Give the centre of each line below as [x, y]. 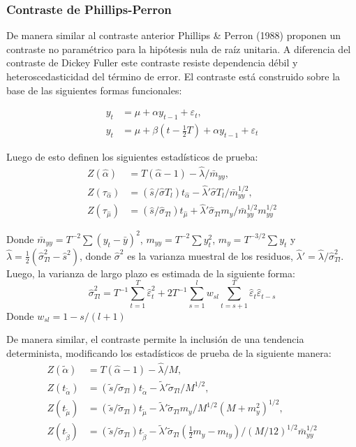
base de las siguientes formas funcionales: [94, 90]
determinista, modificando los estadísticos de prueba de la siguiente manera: [169, 352]
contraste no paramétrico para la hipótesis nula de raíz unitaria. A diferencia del [179, 49]
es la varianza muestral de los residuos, [210, 255]
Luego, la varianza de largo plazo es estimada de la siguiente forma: [151, 273]
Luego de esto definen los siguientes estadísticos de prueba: [132, 157]
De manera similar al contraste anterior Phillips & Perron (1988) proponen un [174, 35]
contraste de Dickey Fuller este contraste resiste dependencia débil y [152, 63]
